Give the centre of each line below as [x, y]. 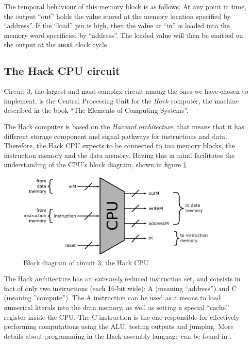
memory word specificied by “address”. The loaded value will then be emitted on [124, 35]
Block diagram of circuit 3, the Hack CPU [86, 262]
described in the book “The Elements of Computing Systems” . [96, 110]
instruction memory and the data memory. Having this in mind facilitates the [119, 155]
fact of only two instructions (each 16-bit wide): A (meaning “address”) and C [120, 288]
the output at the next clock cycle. [57, 44]
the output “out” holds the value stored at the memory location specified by [117, 16]
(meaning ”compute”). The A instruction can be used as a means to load [112, 298]
